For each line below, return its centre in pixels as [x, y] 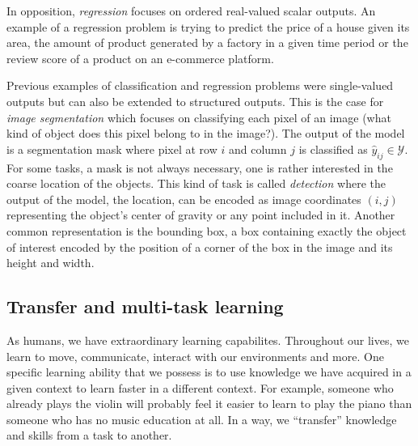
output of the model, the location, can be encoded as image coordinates [184, 199]
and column [258, 149]
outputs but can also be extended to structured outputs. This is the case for [195, 101]
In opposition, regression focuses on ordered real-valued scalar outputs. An [191, 11]
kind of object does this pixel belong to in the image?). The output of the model [206, 133]
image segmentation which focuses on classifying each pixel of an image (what [199, 117]
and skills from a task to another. [89, 435]
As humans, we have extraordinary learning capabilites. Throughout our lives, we [208, 340]
